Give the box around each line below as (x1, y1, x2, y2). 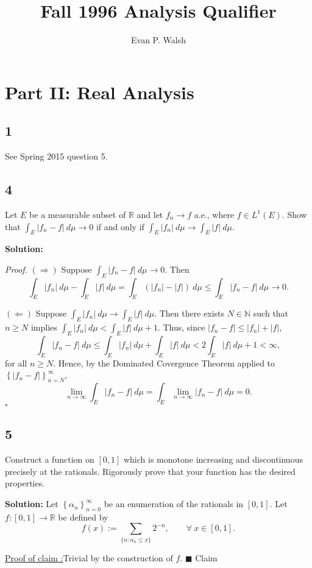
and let (136, 208, 163, 220)
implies (30, 321, 57, 334)
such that (253, 307, 289, 320)
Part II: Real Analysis (5, 79, 194, 104)
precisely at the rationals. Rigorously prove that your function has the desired (5, 465, 296, 477)
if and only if (96, 220, 144, 233)
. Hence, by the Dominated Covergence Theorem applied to (53, 356, 275, 369)
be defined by (58, 510, 108, 523)
